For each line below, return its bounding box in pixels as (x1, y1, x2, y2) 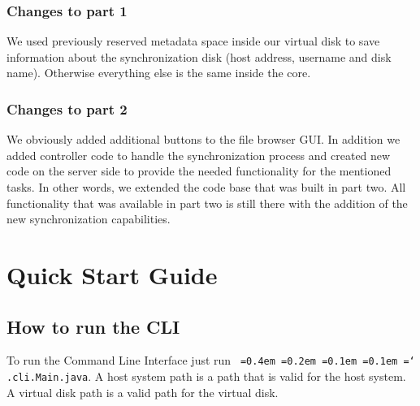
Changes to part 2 (6, 98, 128, 119)
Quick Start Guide (6, 257, 218, 291)
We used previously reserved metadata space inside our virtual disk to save (6, 32, 380, 50)
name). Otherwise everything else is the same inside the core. (6, 64, 311, 81)
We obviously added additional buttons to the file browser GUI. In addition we (6, 131, 401, 148)
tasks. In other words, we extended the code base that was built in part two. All (6, 179, 406, 195)
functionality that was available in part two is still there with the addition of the (6, 194, 408, 211)
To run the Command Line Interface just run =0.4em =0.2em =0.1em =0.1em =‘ (6, 352, 415, 369)
